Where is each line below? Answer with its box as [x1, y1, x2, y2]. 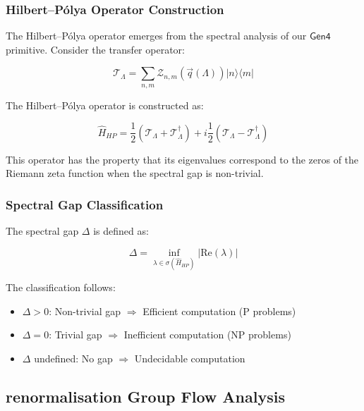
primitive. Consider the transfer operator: [6, 42, 185, 56]
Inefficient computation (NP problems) [123, 327, 291, 342]
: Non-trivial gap [49, 303, 121, 318]
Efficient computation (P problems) [142, 303, 296, 318]
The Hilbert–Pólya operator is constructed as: [6, 97, 204, 112]
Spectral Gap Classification [6, 195, 164, 213]
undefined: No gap [34, 350, 113, 365]
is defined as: [93, 223, 149, 238]
